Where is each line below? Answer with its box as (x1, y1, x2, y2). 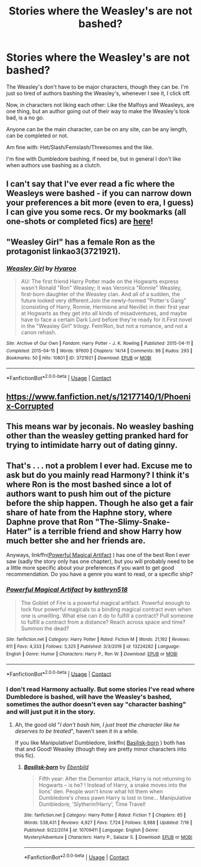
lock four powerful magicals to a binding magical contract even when (20, 606, 191, 613)
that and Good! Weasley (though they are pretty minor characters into (14, 745, 187, 753)
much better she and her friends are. (6, 535, 146, 546)
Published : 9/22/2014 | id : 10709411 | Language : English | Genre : (23, 827, 160, 833)
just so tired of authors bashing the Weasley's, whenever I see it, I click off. (6, 89, 191, 97)
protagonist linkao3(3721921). (6, 246, 121, 256)
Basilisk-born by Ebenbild (23, 763, 89, 771)
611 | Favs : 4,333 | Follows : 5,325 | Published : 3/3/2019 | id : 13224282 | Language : (6, 643, 181, 650)
